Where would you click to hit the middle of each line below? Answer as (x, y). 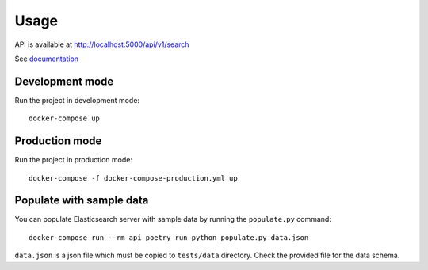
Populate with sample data (82, 201)
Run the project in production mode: (73, 160)
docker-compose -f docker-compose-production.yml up (133, 178)
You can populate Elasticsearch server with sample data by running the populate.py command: (173, 219)
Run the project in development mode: (77, 100)
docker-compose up (65, 118)
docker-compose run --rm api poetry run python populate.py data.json (169, 237)
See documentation (47, 59)
